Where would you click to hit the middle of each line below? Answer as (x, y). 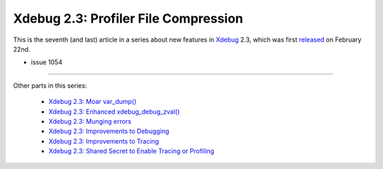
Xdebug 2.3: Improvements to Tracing (104, 141)
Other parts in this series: (50, 86)
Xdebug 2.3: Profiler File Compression (128, 18)
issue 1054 (47, 62)
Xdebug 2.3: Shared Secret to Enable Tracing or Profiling (131, 151)
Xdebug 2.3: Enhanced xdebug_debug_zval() (114, 111)
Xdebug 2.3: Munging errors (90, 121)
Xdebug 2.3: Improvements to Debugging (109, 132)
